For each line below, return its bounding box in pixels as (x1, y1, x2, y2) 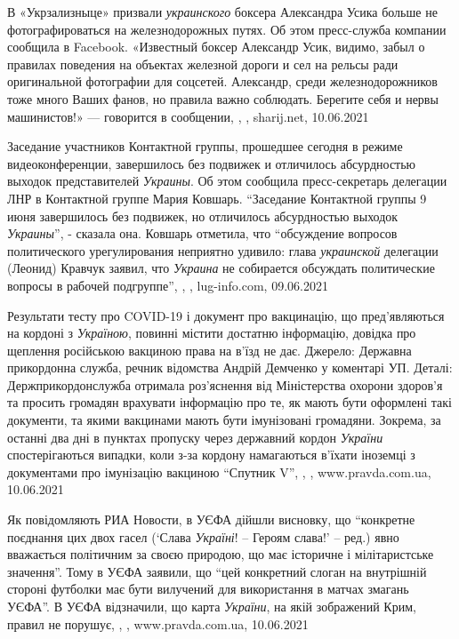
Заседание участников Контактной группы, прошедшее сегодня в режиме (7, 137, 403, 156)
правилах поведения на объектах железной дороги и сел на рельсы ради (7, 54, 399, 73)
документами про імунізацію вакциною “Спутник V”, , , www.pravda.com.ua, (7, 462, 431, 481)
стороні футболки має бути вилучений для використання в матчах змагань (7, 579, 409, 598)
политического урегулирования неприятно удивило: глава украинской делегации (7, 241, 439, 260)
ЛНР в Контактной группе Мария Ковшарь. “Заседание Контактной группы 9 (7, 188, 427, 207)
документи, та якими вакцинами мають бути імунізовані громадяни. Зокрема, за (7, 411, 441, 429)
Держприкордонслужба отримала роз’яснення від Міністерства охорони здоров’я (7, 375, 443, 394)
